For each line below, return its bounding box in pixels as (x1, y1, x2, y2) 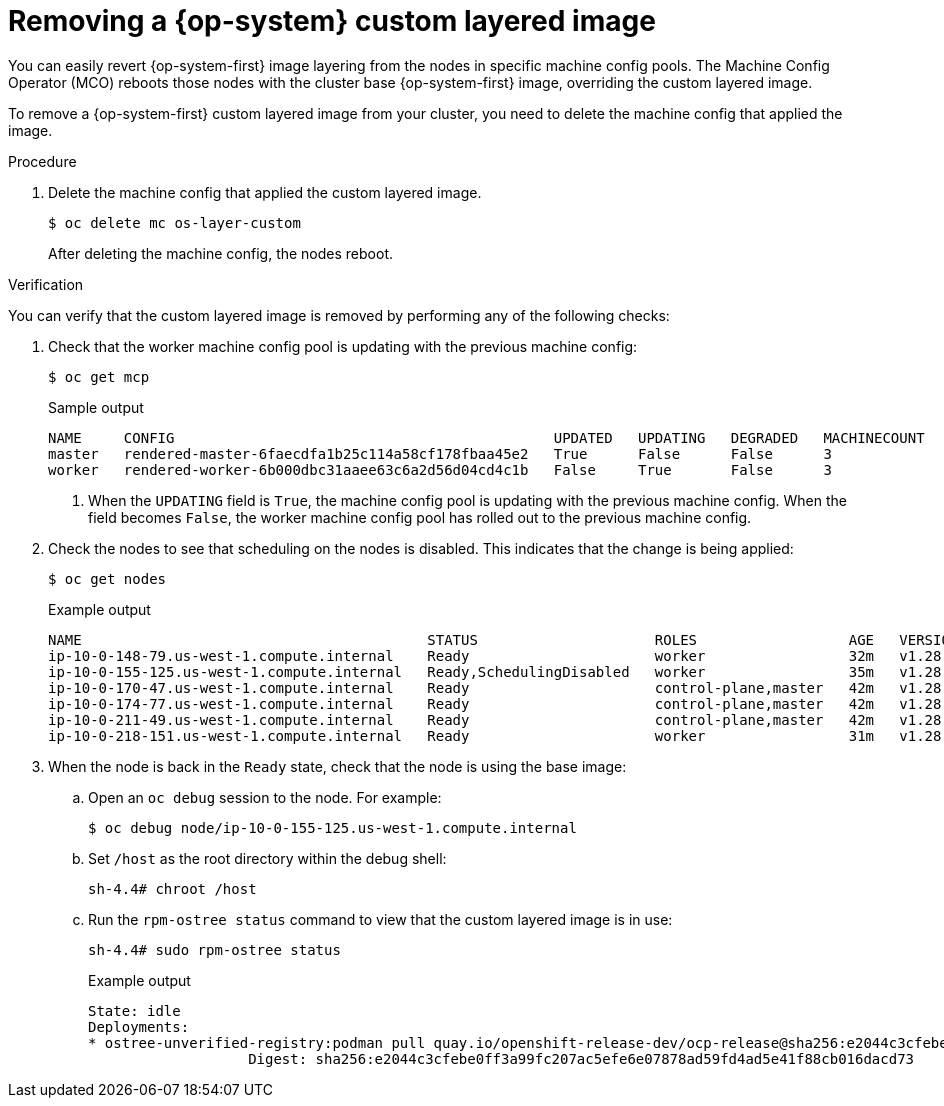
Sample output (48, 398, 144, 416)
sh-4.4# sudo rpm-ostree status (88, 941, 341, 958)
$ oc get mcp (48, 368, 150, 385)
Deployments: (88, 1018, 190, 1035)
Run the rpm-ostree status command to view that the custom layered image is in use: (88, 910, 673, 928)
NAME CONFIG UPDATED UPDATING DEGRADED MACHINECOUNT (48, 429, 925, 446)
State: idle (88, 1002, 181, 1019)
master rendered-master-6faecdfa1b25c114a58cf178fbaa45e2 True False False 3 (48, 445, 832, 462)
